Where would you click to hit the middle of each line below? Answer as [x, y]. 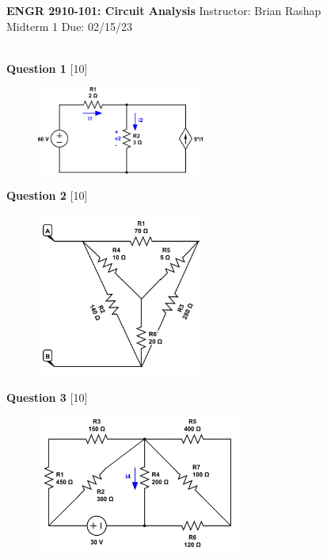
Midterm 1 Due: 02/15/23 [69, 26]
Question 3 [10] [47, 397]
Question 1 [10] [47, 68]
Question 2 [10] [47, 195]
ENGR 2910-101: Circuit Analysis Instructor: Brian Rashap [164, 10]
